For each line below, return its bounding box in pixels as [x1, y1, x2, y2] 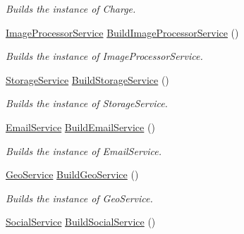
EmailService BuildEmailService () [6, 119, 155, 134]
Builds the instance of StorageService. [6, 96, 168, 111]
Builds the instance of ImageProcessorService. [6, 49, 203, 63]
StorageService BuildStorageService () [6, 72, 169, 87]
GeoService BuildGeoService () [6, 167, 139, 182]
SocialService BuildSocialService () [6, 214, 156, 229]
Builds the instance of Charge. [6, 1, 136, 16]
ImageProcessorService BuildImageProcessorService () [6, 25, 239, 39]
